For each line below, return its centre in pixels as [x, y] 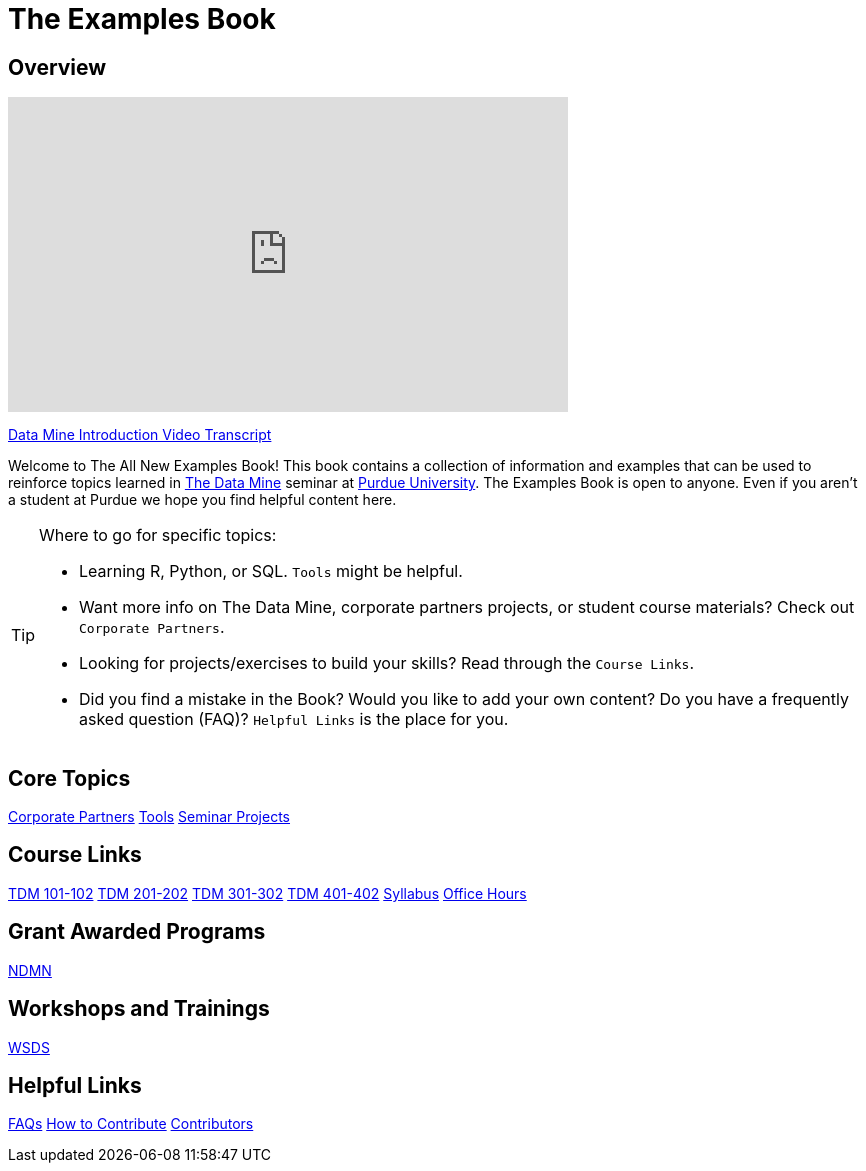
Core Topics [69, 778]
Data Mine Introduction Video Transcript [140, 435]
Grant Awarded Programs [137, 932]
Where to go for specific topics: [158, 535]
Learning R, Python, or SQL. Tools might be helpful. [271, 571]
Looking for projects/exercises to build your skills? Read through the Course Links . [387, 663]
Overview [57, 67]
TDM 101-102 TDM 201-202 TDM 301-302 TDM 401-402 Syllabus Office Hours [267, 893]
